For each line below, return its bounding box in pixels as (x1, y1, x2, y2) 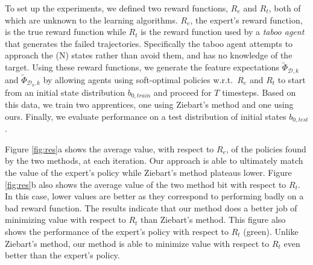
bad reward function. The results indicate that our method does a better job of (5, 201, 297, 214)
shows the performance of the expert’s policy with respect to (5, 225, 229, 237)
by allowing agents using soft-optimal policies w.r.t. (43, 73, 233, 86)
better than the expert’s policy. (5, 249, 120, 261)
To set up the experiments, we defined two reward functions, (5, 2, 229, 14)
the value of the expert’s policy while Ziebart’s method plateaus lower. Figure (5, 166, 292, 178)
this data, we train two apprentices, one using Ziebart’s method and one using (5, 98, 294, 111)
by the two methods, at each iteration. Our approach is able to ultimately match (5, 154, 303, 167)
